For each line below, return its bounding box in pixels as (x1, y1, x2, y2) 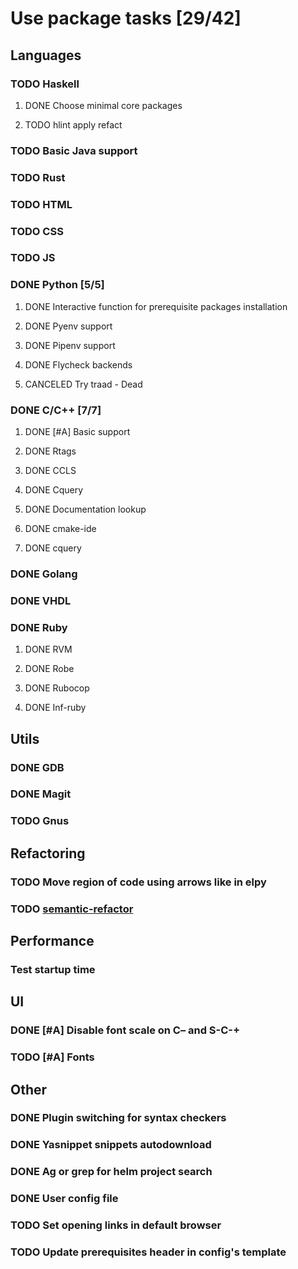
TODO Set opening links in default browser (10, 1218, 222, 1232)
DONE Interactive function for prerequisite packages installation (24, 300, 288, 312)
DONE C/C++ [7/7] (10, 403, 102, 417)
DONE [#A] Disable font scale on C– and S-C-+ (10, 1023, 241, 1037)
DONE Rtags (24, 445, 77, 457)
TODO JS (10, 251, 56, 265)
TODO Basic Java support (10, 143, 138, 157)
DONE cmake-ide (24, 523, 97, 535)
